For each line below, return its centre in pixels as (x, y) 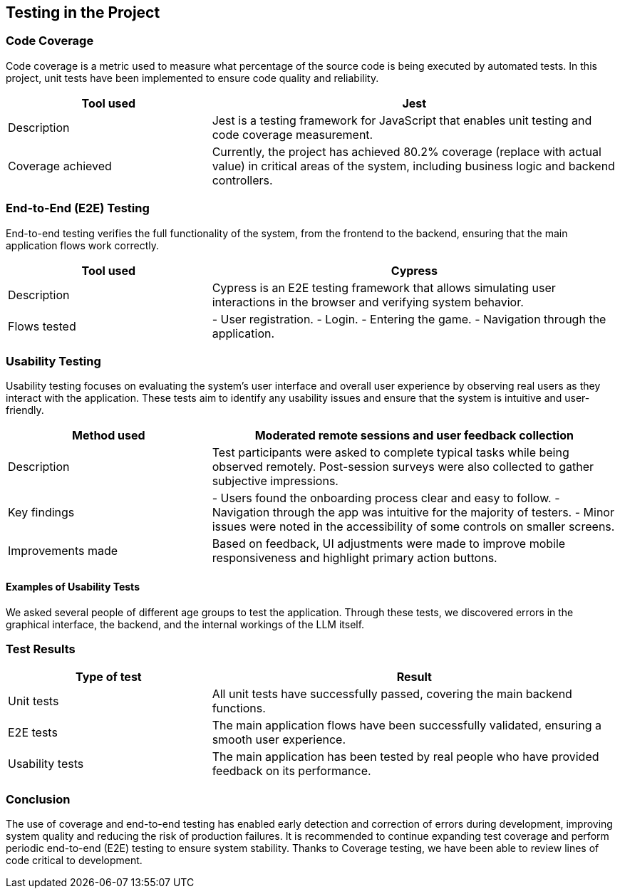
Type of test (108, 677)
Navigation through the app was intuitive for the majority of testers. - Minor (413, 513)
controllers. (242, 180)
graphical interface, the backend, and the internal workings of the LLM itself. (185, 624)
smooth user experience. (279, 740)
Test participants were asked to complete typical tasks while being (391, 453)
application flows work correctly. (82, 245)
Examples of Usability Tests (73, 586)
